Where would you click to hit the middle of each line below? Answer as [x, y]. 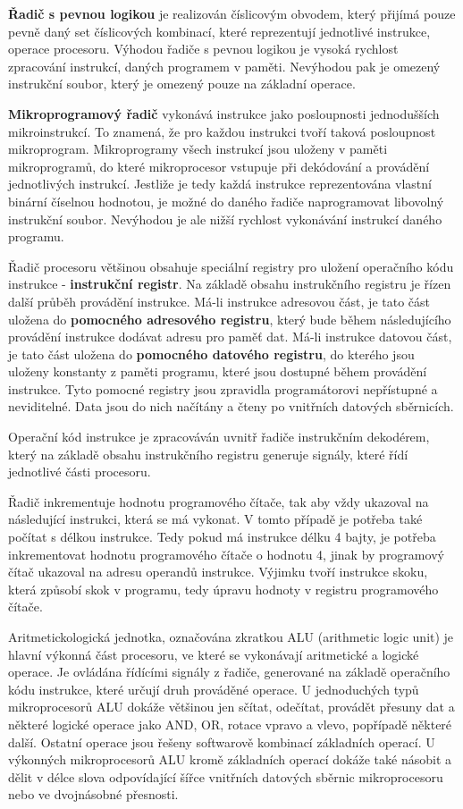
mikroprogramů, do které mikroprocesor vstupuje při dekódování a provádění [219, 166]
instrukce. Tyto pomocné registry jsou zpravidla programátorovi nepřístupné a [223, 388]
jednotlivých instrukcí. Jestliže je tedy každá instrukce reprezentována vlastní [220, 184]
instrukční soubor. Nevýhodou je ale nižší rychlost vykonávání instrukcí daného [225, 219]
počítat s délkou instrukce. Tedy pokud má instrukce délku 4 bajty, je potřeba [222, 537]
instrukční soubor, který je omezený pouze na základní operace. [182, 84]
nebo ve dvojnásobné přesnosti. [93, 794]
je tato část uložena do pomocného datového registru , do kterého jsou [211, 354]
